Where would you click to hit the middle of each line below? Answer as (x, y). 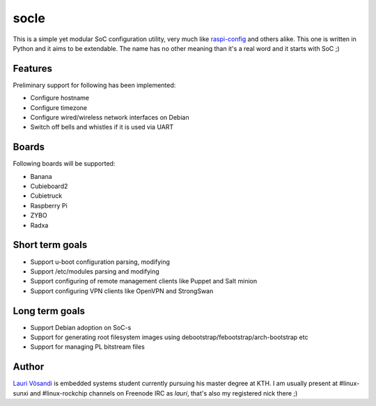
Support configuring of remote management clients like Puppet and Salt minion (144, 281)
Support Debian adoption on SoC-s (81, 327)
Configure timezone (59, 107)
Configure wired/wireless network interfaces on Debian (110, 118)
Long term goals (49, 311)
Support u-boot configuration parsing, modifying (100, 262)
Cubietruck (46, 196)
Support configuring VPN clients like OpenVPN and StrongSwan (122, 291)
